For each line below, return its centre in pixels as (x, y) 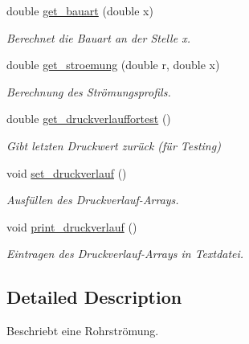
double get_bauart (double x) (80, 10)
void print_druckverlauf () (72, 226)
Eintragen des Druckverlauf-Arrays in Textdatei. (125, 254)
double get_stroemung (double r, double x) (113, 65)
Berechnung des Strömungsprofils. (89, 91)
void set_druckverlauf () (67, 172)
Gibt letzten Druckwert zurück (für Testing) (114, 145)
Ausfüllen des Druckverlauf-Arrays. (93, 200)
